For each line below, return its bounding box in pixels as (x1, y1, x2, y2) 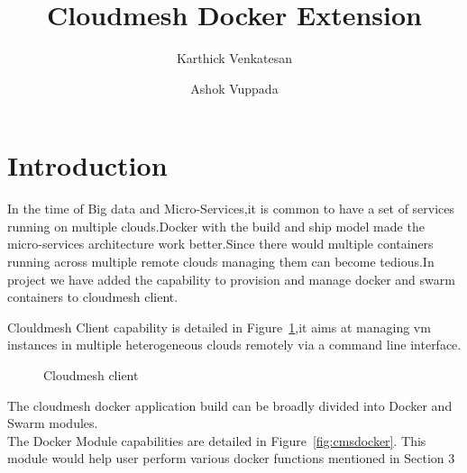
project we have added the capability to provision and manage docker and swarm (7, 269, 455, 288)
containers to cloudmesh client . (7, 287, 179, 306)
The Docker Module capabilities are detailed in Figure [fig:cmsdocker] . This (7, 431, 426, 450)
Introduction (7, 147, 168, 184)
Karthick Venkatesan (176, 49, 293, 68)
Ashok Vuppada (190, 78, 279, 97)
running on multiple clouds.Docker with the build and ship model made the (7, 216, 425, 235)
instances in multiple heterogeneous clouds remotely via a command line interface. (7, 335, 462, 354)
